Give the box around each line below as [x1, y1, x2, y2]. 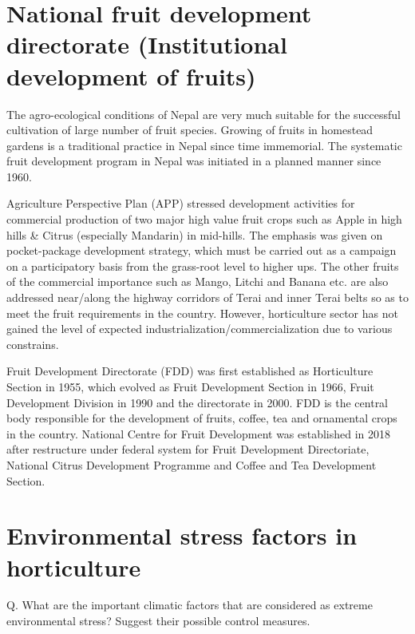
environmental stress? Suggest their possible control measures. [6, 612, 310, 629]
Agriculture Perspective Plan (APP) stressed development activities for [6, 195, 355, 212]
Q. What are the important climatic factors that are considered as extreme [6, 596, 373, 613]
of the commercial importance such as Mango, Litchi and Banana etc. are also [6, 273, 389, 290]
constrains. [6, 335, 59, 352]
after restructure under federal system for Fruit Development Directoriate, [6, 441, 370, 458]
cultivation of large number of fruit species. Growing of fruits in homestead [6, 121, 373, 138]
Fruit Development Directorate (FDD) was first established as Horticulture [6, 363, 373, 379]
